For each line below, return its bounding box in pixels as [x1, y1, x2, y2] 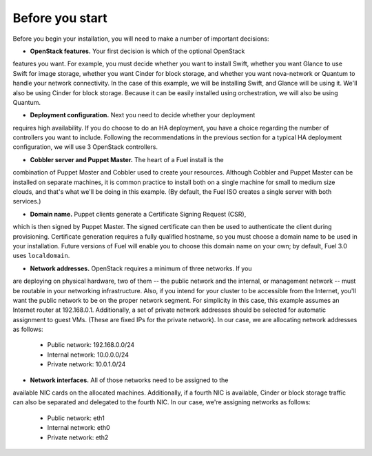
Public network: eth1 [47, 414, 105, 422]
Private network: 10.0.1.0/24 [47, 360, 126, 368]
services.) [12, 197, 41, 206]
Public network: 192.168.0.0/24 [47, 341, 135, 349]
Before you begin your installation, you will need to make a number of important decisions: [12, 34, 269, 43]
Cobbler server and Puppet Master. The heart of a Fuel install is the [30, 155, 224, 163]
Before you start [12, 10, 108, 26]
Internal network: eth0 [47, 424, 110, 432]
